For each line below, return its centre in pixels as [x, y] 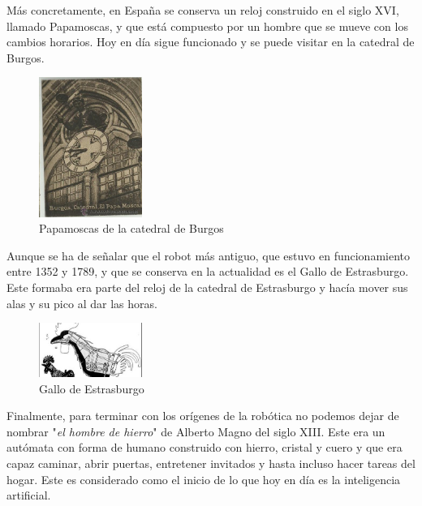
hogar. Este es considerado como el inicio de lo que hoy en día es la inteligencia [204, 479]
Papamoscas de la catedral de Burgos [131, 228]
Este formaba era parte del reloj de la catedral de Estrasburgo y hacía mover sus [207, 287]
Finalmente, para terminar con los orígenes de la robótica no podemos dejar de [203, 416]
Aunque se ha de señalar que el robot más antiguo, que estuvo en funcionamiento [208, 255]
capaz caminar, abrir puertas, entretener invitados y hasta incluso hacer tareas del [211, 463]
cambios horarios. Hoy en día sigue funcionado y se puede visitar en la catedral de [211, 42]
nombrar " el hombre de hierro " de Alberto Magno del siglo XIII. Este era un [196, 431]
